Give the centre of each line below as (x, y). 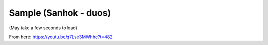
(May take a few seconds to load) (43, 28)
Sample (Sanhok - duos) (60, 13)
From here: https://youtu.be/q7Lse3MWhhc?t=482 (61, 37)
